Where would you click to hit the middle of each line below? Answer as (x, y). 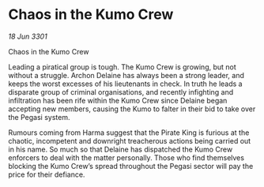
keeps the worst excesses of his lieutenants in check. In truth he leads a (125, 84)
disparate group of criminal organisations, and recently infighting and (121, 92)
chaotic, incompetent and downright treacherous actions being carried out (130, 140)
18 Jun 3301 (28, 36)
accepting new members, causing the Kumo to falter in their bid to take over (132, 109)
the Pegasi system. (39, 117)
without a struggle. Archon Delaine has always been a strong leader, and (126, 75)
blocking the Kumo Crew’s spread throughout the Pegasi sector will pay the (131, 166)
